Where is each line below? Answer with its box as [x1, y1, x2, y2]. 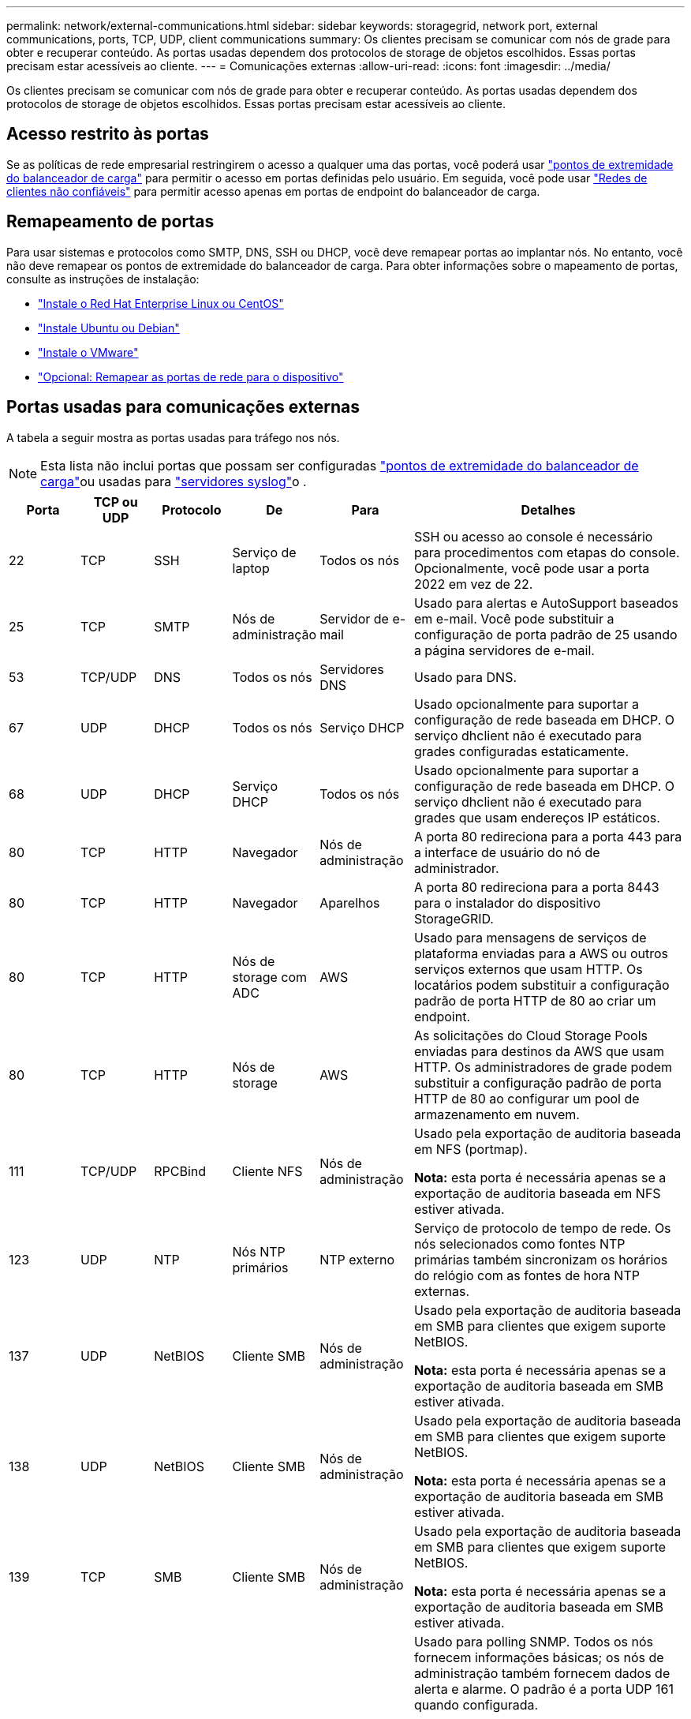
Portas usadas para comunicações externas [6, 397, 360, 418]
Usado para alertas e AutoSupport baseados [413, 594, 678, 611]
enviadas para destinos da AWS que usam [413, 1043, 665, 1059]
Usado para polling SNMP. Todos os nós [413, 1633, 653, 1650]
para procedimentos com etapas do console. [413, 544, 680, 560]
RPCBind [154, 1163, 207, 1179]
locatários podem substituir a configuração [413, 976, 670, 993]
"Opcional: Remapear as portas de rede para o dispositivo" [38, 369, 344, 384]
